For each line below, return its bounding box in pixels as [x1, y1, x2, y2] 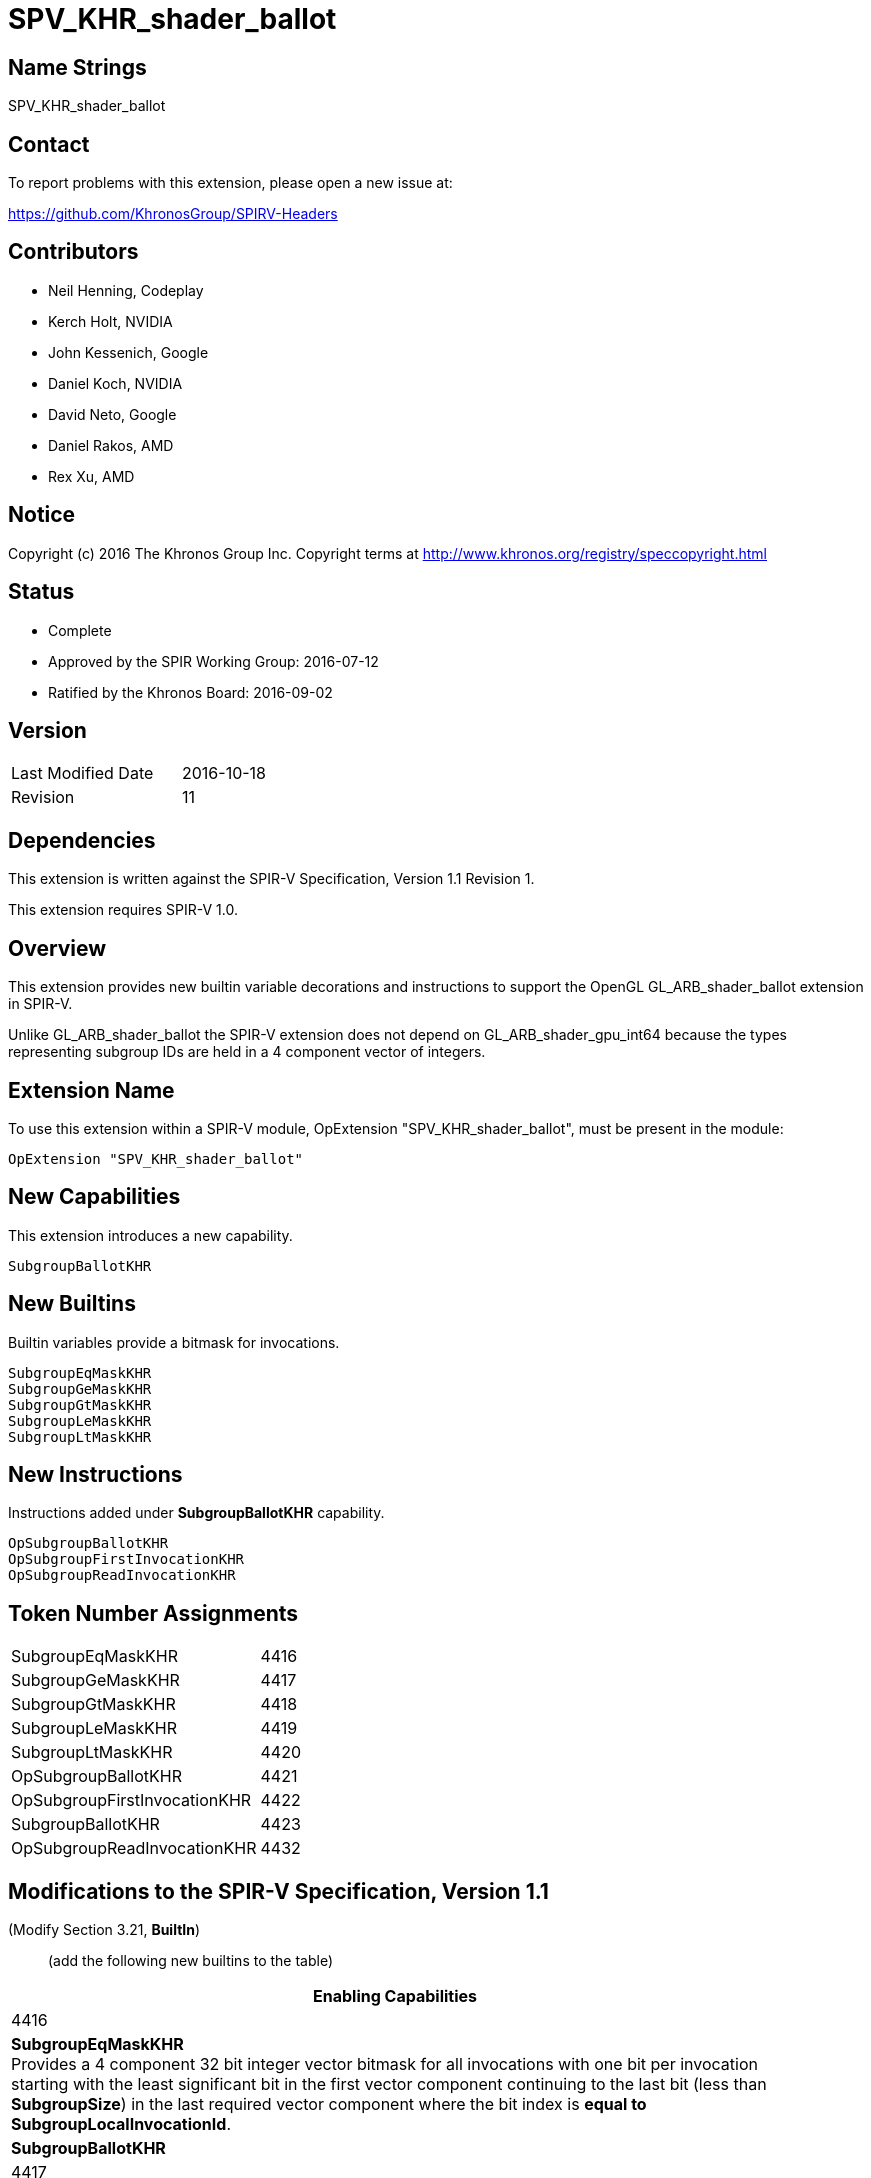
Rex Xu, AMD [48, 467, 135, 485]
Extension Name [8, 1077, 175, 1103]
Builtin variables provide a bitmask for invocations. [8, 1333, 340, 1351]
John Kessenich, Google [48, 343, 209, 361]
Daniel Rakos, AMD [48, 436, 174, 454]
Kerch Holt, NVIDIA [48, 312, 173, 330]
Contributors [8, 239, 139, 265]
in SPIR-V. [8, 995, 73, 1013]
